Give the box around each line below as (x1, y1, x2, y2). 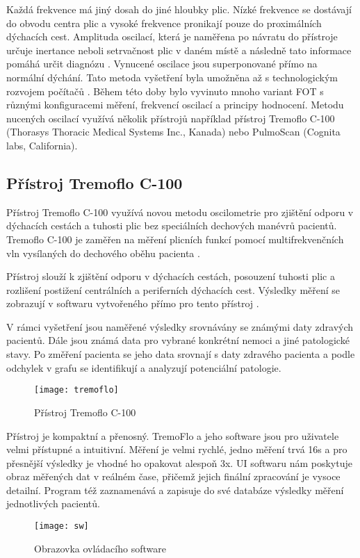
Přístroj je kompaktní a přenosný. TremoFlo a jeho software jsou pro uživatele (6, 428, 339, 443)
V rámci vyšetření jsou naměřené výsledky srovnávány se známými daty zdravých (6, 319, 354, 334)
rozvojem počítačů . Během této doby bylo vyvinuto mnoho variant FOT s (6, 83, 324, 98)
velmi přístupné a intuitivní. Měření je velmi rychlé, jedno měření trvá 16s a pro (6, 442, 347, 457)
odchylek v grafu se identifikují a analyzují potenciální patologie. (6, 360, 281, 375)
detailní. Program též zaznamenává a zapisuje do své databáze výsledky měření (6, 482, 344, 497)
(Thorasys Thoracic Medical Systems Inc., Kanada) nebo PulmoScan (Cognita (6, 124, 341, 139)
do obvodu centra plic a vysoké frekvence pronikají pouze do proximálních (6, 15, 322, 30)
